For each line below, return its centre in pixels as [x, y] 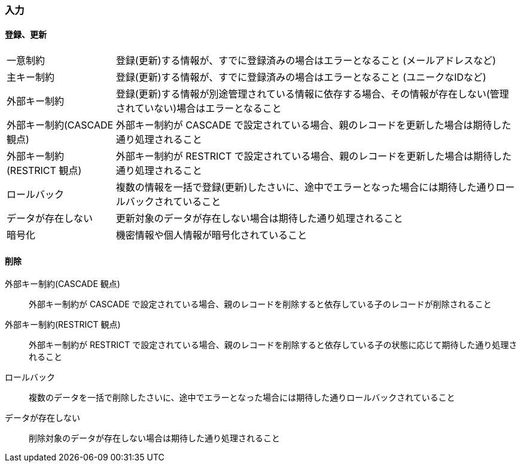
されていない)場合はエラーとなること [199, 109]
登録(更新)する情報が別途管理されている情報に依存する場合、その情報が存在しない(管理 [312, 94]
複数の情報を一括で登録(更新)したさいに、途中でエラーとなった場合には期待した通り [306, 187]
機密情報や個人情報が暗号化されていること [211, 235]
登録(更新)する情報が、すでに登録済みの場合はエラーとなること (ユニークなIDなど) [301, 77]
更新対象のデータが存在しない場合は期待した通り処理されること [259, 219]
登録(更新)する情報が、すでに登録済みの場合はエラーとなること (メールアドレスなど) [306, 61]
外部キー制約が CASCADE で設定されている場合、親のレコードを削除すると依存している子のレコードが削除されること [260, 304]
